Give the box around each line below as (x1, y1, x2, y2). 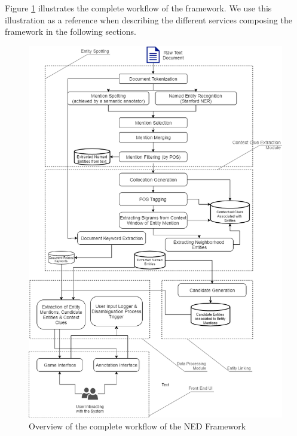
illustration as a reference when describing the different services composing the (5, 13, 292, 26)
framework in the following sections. (5, 25, 136, 38)
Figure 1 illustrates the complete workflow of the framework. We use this (5, 2, 272, 14)
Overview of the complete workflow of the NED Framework (29, 419, 246, 432)
